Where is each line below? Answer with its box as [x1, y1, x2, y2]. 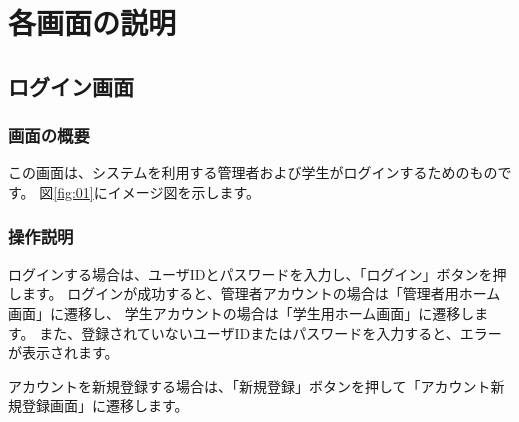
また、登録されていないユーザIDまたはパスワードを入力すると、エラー [39, 322, 502, 343]
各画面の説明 [8, 2, 177, 43]
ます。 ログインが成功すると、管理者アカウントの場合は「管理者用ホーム [21, 283, 501, 304]
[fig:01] [53, 181, 94, 202]
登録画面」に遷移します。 [21, 395, 189, 416]
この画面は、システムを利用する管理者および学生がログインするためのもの [8, 162, 498, 183]
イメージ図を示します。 [107, 181, 261, 202]
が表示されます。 [8, 342, 119, 363]
